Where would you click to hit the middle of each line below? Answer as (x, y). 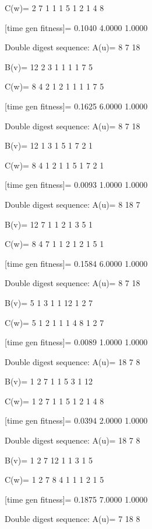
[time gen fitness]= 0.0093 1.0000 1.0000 (76, 185)
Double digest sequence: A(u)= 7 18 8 (73, 519)
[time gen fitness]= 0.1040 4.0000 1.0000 (76, 27)
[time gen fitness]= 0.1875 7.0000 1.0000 (76, 499)
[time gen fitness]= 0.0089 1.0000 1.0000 (76, 342)
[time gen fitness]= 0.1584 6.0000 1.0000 (76, 263)
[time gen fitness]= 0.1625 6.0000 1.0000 (76, 106)
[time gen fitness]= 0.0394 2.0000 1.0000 (76, 420)
